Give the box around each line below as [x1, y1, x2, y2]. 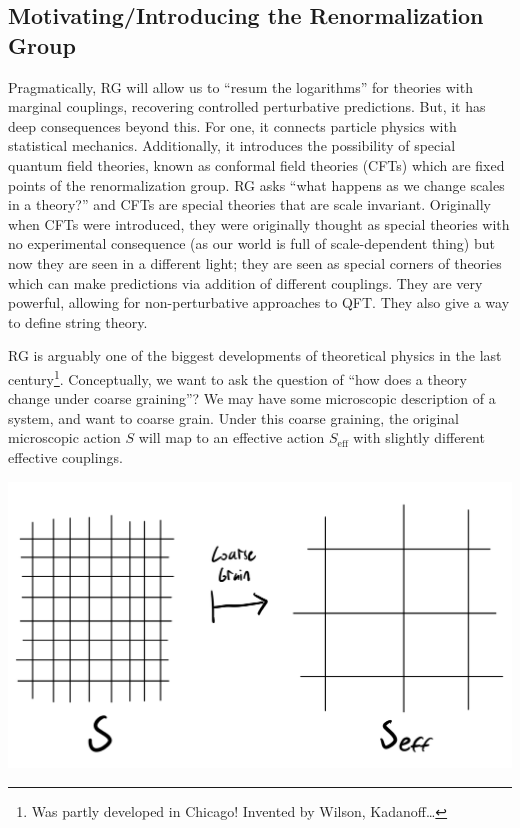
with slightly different [353, 427, 485, 448]
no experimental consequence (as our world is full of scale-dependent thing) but [8, 233, 495, 254]
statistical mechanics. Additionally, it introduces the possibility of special [8, 135, 456, 156]
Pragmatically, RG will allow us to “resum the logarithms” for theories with [8, 76, 473, 97]
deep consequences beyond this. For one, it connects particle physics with [8, 115, 457, 136]
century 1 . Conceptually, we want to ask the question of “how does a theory [8, 365, 467, 389]
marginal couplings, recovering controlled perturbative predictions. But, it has [8, 96, 486, 117]
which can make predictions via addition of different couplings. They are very [8, 272, 483, 293]
